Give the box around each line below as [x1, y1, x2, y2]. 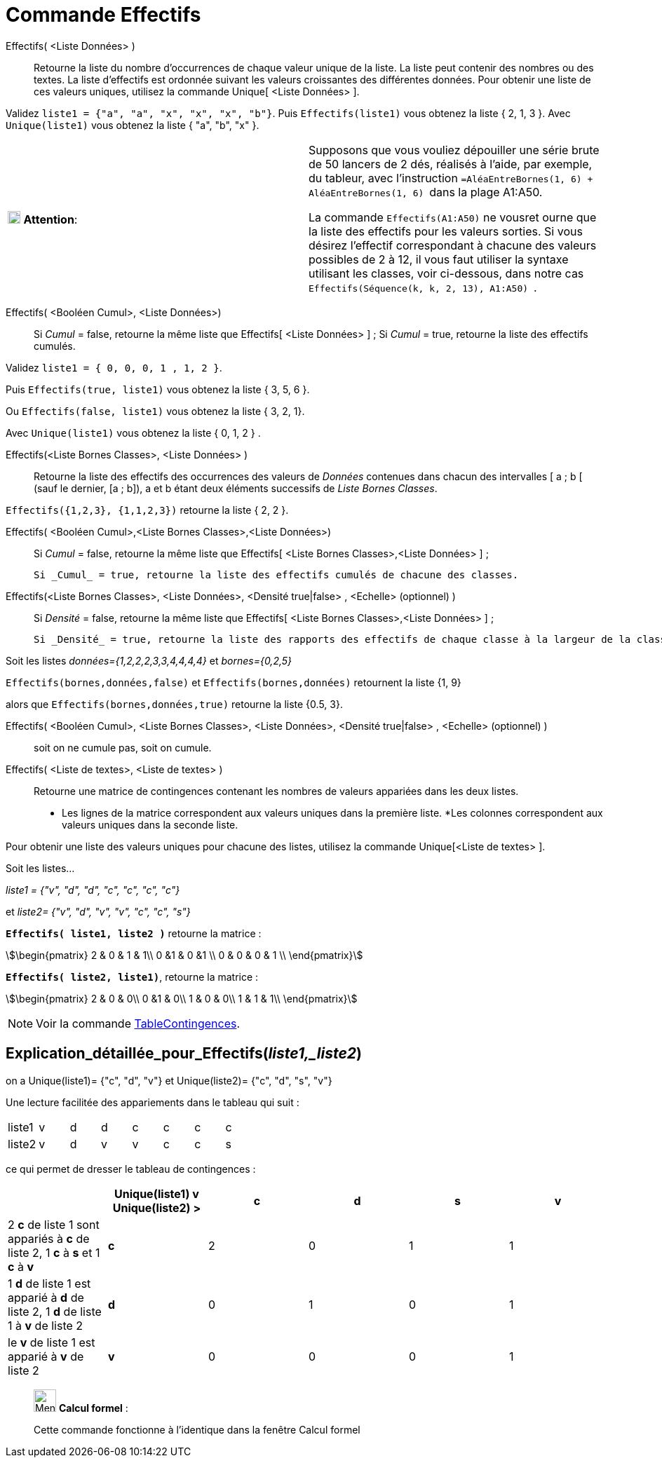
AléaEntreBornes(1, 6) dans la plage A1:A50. [309, 184, 543, 199]
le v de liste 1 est [8, 1335, 95, 1349]
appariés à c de [8, 1231, 90, 1246]
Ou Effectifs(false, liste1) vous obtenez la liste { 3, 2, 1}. [6, 404, 305, 417]
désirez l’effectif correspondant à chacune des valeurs [309, 238, 597, 252]
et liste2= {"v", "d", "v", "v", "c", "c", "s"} [6, 905, 191, 918]
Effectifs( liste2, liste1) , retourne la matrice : [6, 970, 259, 983]
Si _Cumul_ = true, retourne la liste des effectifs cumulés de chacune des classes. [34, 569, 519, 580]
